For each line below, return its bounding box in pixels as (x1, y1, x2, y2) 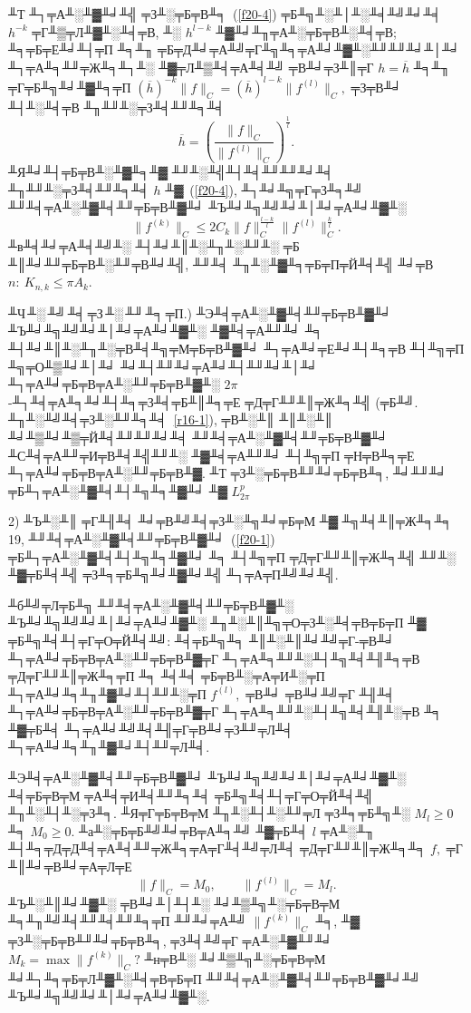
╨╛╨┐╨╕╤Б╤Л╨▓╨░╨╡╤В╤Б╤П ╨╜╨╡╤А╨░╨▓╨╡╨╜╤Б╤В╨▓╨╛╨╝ (8, 969, 420, 988)
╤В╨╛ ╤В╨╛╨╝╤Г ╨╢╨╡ (245, 684, 396, 703)
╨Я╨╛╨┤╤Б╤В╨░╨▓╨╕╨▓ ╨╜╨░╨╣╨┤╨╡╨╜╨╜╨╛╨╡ (8, 162, 334, 181)
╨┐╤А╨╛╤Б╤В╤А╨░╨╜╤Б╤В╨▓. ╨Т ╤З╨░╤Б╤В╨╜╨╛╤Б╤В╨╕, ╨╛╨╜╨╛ (8, 463, 447, 482)
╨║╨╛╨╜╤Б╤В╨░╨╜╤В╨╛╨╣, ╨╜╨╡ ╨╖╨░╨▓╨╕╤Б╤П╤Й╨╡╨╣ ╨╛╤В (8, 254, 434, 273)
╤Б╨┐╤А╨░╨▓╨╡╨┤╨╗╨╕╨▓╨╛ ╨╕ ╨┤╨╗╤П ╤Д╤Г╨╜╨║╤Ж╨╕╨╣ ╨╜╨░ (8, 547, 457, 566)
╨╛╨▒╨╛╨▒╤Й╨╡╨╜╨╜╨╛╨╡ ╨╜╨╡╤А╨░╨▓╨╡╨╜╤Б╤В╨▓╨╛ (8, 427, 389, 446)
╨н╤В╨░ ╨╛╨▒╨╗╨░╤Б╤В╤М (144, 949, 326, 968)
